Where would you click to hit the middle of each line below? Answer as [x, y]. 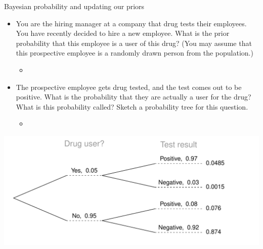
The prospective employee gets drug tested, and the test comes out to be [129, 87]
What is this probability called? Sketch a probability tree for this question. [132, 106]
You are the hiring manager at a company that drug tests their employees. [131, 23]
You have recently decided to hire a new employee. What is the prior [123, 33]
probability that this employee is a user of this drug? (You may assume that [134, 43]
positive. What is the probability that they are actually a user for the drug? [134, 97]
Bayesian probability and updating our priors [74, 6]
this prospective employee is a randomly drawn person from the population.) [135, 53]
